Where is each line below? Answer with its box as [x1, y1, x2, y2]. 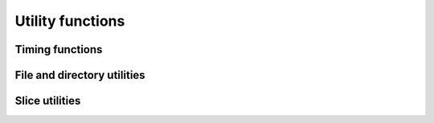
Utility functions [14, 12, 125, 30]
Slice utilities [14, 94, 81, 108]
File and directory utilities [14, 68, 145, 82]
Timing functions [14, 43, 103, 56]
